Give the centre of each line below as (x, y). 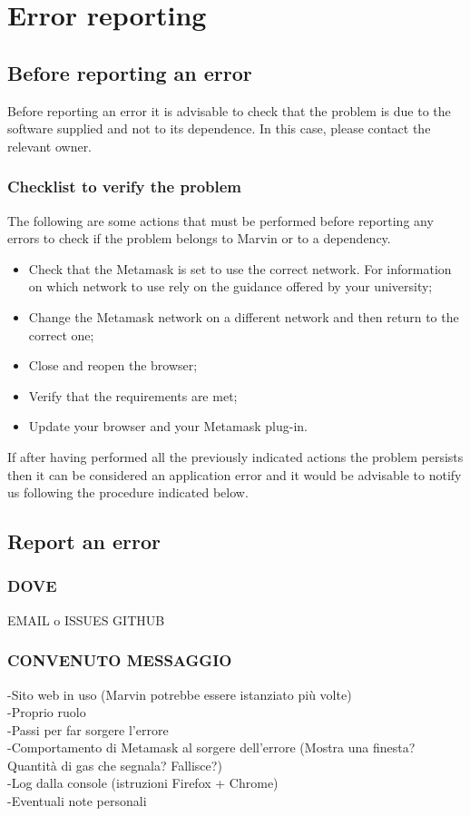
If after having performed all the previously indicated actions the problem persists (235, 456)
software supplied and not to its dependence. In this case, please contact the (219, 128)
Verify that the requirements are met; (133, 395)
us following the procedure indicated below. (128, 492)
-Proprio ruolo (47, 712)
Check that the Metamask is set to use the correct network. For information (240, 268)
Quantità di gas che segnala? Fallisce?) (115, 765)
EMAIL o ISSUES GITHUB (86, 619)
